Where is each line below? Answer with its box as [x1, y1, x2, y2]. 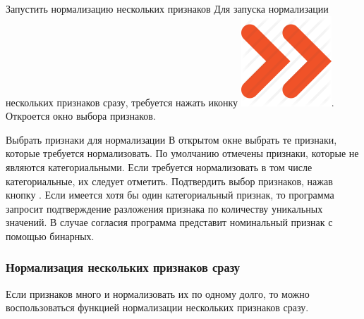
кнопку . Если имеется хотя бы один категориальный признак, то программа [6, 187, 334, 202]
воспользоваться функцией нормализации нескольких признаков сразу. [6, 300, 309, 315]
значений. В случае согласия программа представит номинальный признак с [6, 215, 333, 230]
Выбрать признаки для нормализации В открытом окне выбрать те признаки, [6, 132, 337, 146]
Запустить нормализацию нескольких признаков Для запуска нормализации [6, 1, 329, 15]
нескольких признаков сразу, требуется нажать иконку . [6, 94, 334, 109]
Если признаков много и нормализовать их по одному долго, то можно [6, 286, 310, 301]
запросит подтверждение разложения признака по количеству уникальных [6, 201, 323, 215]
